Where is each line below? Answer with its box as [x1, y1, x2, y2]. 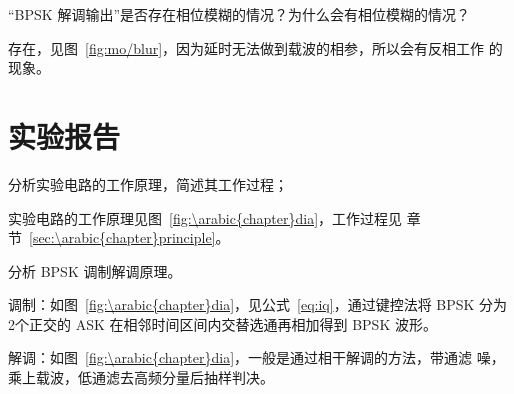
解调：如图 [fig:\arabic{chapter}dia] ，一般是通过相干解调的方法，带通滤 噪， [8, 347, 505, 368]
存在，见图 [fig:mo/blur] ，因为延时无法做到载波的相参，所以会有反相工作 [8, 37, 485, 58]
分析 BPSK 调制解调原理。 [8, 260, 182, 281]
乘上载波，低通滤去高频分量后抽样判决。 [8, 367, 274, 388]
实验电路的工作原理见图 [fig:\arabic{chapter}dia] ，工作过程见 [8, 207, 403, 228]
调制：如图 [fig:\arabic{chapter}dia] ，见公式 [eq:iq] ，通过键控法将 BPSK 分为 [8, 294, 508, 315]
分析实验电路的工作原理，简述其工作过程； [8, 173, 288, 194]
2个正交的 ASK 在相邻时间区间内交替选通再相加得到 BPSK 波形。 [8, 313, 437, 334]
